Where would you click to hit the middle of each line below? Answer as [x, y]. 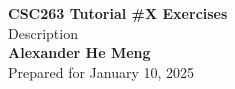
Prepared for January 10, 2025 [101, 71]
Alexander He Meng [79, 52]
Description [43, 32]
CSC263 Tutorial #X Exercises [118, 13]
